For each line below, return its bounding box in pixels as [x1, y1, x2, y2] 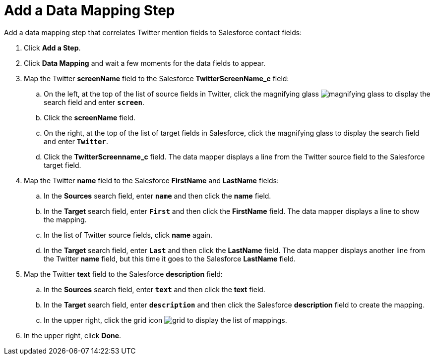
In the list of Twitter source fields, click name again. [44, 230, 213, 239]
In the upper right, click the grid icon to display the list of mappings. [44, 315, 287, 324]
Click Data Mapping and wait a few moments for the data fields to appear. [24, 58, 266, 67]
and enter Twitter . [44, 137, 108, 146]
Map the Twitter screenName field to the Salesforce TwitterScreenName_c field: [24, 74, 289, 83]
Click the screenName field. [44, 113, 136, 122]
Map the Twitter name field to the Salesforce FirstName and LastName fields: [24, 176, 279, 185]
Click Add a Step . [24, 43, 81, 52]
